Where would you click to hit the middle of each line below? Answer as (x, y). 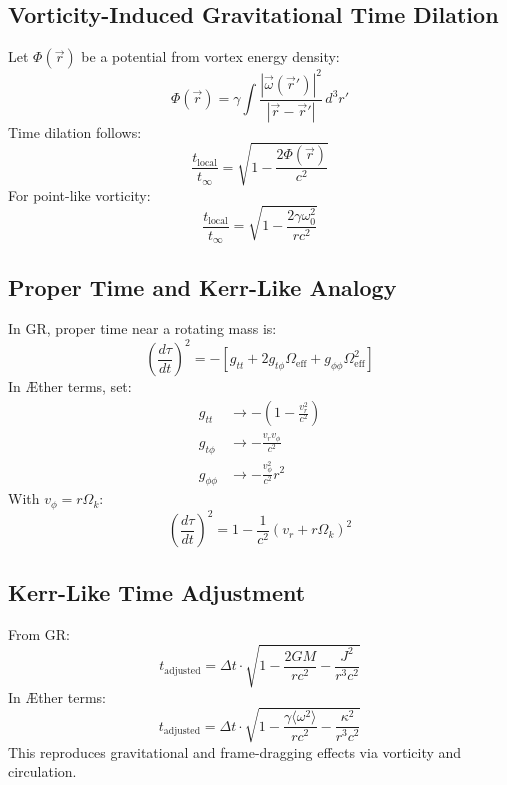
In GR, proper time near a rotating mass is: (142, 328)
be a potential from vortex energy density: (210, 56)
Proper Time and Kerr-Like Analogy (202, 286)
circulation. (42, 771)
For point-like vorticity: (79, 194)
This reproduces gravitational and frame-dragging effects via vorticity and (235, 751)
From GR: (39, 633)
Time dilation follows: (75, 131)
